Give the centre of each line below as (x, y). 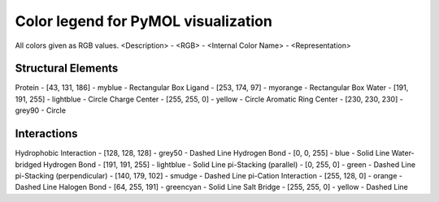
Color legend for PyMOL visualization (143, 21)
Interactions (46, 134)
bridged (28, 164)
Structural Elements (67, 69)
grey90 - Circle (41, 110)
